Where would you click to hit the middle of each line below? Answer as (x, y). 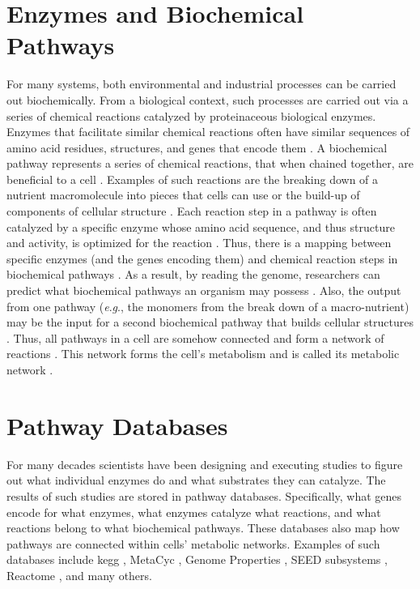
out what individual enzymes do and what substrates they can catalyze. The (196, 480)
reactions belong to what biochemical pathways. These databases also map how (203, 528)
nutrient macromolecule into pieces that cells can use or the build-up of (183, 195)
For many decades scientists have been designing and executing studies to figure (205, 464)
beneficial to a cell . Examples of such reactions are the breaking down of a (193, 179)
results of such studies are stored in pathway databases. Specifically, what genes (204, 495)
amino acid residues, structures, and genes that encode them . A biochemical (197, 147)
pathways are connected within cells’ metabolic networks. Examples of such (193, 543)
